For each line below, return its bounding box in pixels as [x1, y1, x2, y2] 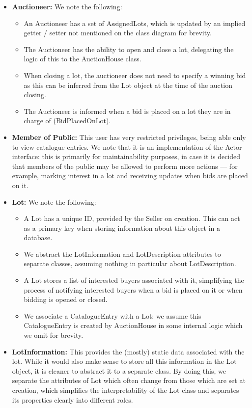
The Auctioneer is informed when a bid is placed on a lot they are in [24, 106, 231, 116]
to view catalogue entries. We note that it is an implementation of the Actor [12, 141, 242, 152]
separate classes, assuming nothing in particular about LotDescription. [24, 258, 236, 269]
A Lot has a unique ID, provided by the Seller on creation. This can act [24, 213, 240, 223]
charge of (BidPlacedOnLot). [24, 115, 111, 126]
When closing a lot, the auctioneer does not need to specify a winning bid [24, 70, 246, 80]
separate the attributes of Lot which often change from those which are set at [12, 375, 246, 385]
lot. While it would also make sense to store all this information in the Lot [12, 356, 237, 366]
